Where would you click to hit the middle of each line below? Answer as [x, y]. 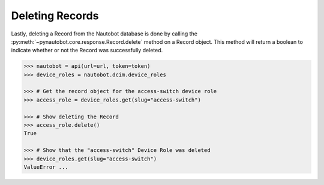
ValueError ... [46, 167]
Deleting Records [55, 16]
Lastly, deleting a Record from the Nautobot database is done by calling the [104, 34]
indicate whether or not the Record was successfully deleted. [87, 50]
